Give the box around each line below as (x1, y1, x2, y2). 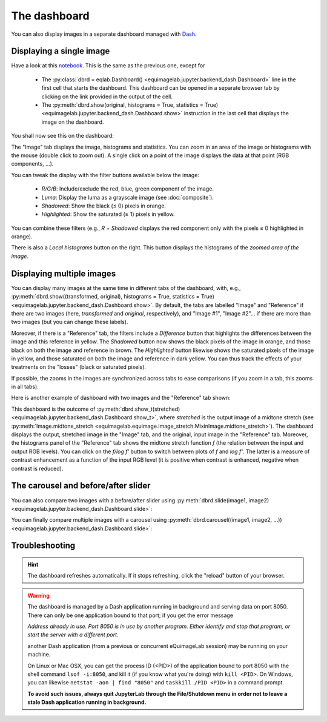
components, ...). (11, 160, 54, 167)
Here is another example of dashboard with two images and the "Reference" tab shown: (11, 394, 231, 402)
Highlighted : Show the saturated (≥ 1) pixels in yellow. (41, 211, 175, 218)
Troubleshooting (11, 541, 76, 551)
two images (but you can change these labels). (11, 319, 128, 326)
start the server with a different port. (27, 631, 119, 638)
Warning (27, 592, 50, 599)
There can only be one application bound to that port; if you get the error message (27, 612, 233, 619)
